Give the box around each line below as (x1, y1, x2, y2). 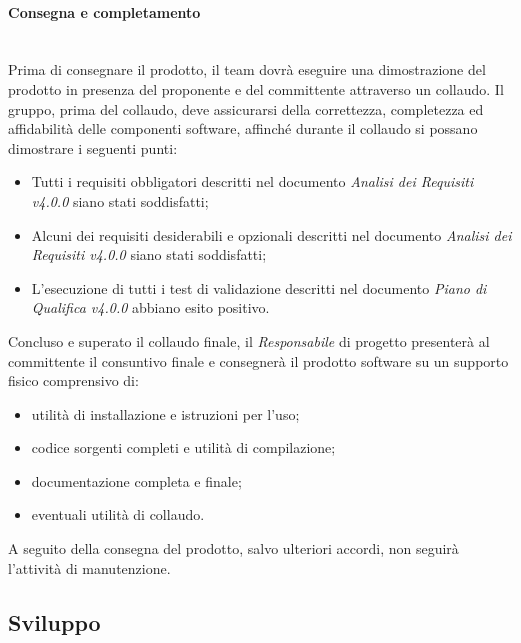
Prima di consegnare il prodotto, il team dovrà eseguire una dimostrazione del (8, 59, 486, 80)
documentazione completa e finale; (31, 470, 242, 491)
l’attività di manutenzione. (8, 557, 171, 578)
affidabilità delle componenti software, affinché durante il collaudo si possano (8, 118, 478, 139)
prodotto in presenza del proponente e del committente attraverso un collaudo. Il (8, 78, 504, 99)
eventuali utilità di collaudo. (31, 504, 205, 525)
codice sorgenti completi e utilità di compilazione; (31, 437, 336, 458)
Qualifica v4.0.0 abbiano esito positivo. (31, 297, 270, 318)
